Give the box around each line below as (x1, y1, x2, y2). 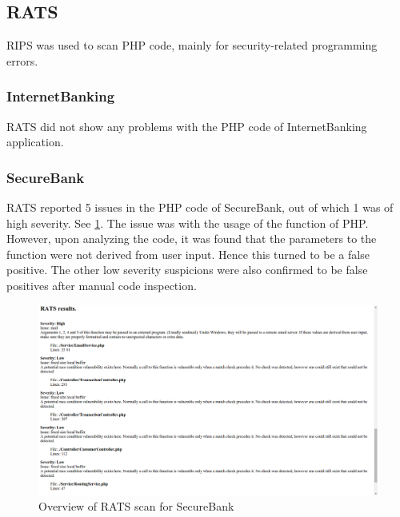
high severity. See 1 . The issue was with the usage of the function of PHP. (6, 214, 369, 231)
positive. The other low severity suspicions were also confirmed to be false (6, 261, 368, 278)
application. (6, 133, 64, 150)
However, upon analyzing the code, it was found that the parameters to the (6, 230, 377, 247)
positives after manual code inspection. (6, 276, 197, 293)
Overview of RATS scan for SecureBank (38, 498, 234, 515)
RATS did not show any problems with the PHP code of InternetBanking (6, 117, 367, 134)
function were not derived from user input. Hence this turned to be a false (6, 245, 370, 262)
